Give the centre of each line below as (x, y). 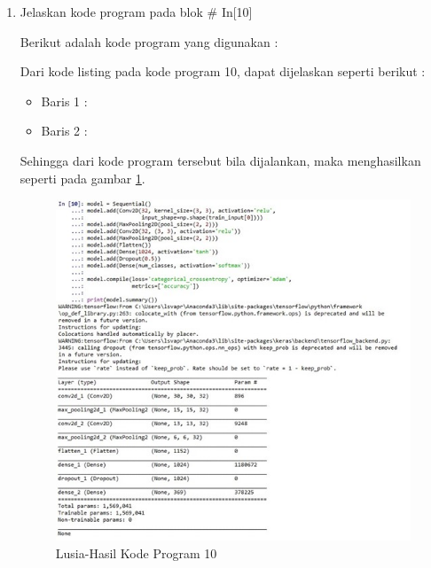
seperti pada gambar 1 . (82, 178)
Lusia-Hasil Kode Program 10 (136, 552)
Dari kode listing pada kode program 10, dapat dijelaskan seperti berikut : (223, 71)
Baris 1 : (64, 101)
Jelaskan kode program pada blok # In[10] (136, 12)
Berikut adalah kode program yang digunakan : (149, 41)
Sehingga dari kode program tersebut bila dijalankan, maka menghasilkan (220, 160)
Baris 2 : (64, 131)
